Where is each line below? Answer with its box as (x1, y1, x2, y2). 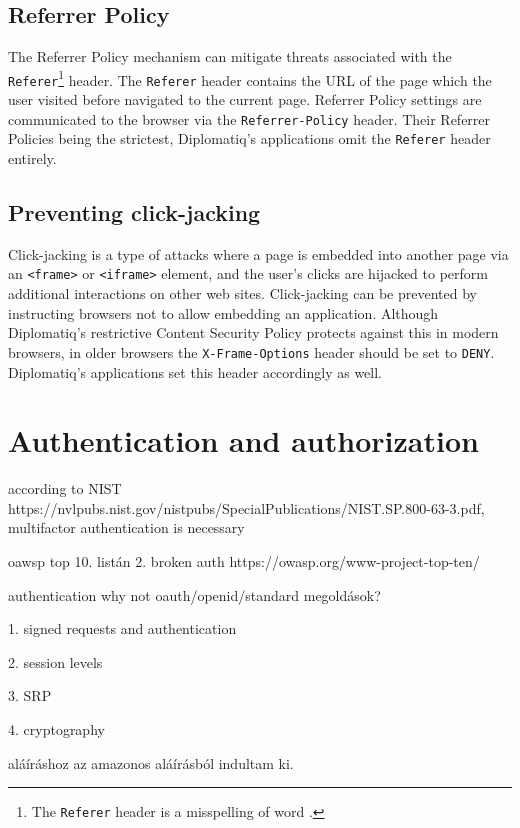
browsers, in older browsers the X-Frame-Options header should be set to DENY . (8, 341, 495, 362)
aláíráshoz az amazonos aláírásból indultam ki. (8, 752, 294, 773)
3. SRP (8, 685, 52, 706)
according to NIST (8, 478, 122, 499)
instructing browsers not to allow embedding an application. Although (8, 302, 439, 323)
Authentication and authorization (8, 420, 479, 461)
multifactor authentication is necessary (8, 517, 245, 538)
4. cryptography (8, 718, 105, 739)
